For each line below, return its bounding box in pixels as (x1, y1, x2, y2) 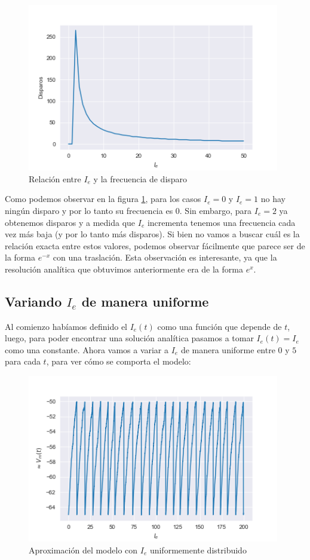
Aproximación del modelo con (29, 543, 138, 556)
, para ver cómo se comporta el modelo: (46, 355, 191, 368)
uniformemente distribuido (149, 543, 247, 556)
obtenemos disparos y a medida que (5, 216, 136, 228)
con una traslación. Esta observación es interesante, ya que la (53, 251, 277, 264)
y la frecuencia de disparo (93, 172, 188, 185)
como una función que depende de (157, 320, 282, 332)
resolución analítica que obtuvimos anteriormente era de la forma (5, 262, 243, 275)
